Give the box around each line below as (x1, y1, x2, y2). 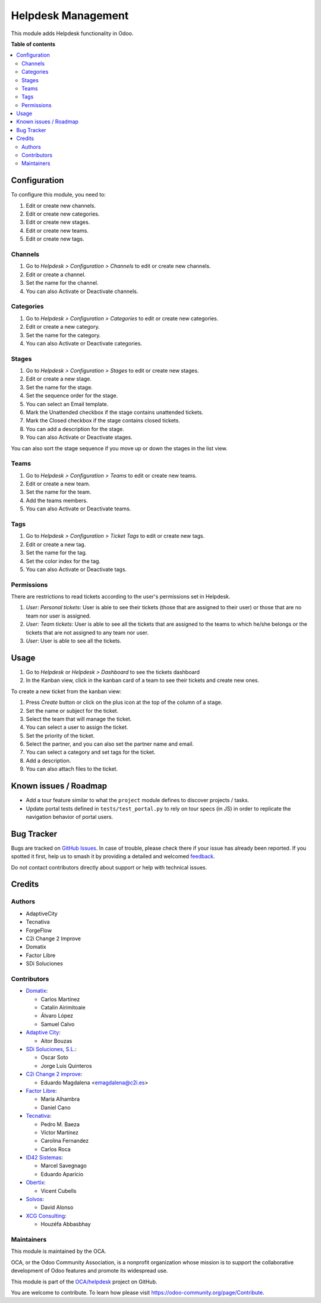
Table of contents (11, 40, 56, 48)
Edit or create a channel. (26, 271, 86, 278)
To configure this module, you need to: (11, 191, 106, 198)
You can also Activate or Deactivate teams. (26, 505, 131, 512)
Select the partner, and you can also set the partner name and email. (26, 740, 194, 747)
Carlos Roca (40, 1145, 71, 1152)
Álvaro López (40, 1012, 74, 1020)
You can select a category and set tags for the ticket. (26, 749, 156, 756)
